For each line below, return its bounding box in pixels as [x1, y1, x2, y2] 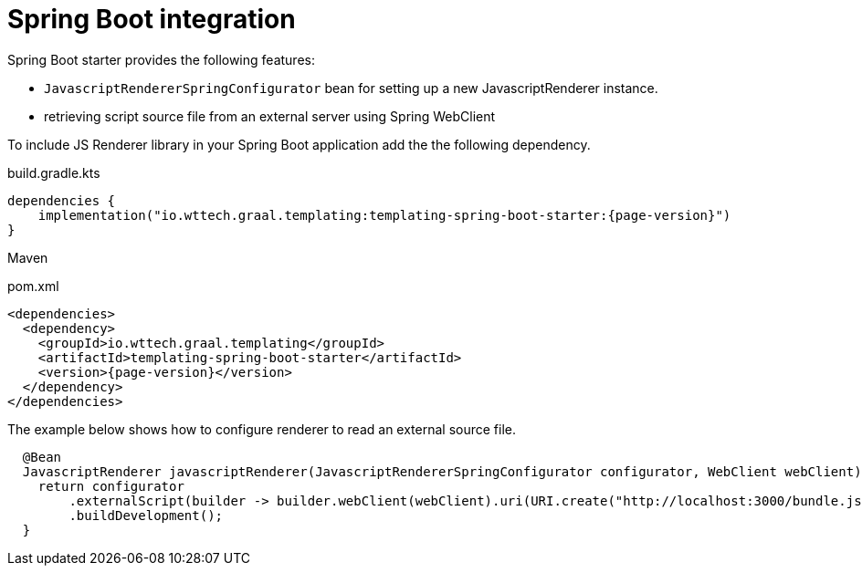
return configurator [37, 478, 184, 494]
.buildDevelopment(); [68, 507, 224, 523]
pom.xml [7, 277, 59, 294]
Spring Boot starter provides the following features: [7, 51, 315, 68]
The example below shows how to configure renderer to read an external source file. [7, 421, 517, 437]
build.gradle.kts [7, 164, 100, 181]
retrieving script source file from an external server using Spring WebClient [44, 108, 496, 124]
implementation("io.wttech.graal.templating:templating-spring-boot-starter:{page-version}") [37, 207, 731, 223]
